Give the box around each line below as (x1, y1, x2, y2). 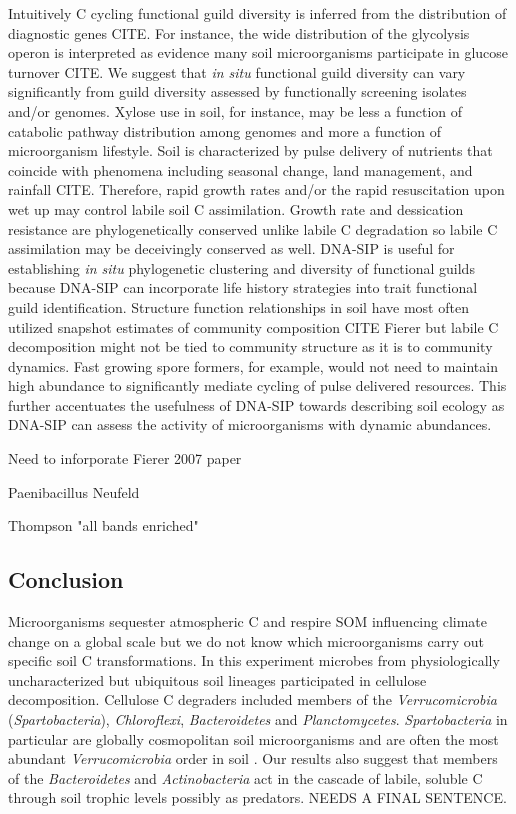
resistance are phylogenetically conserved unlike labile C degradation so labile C (8, 218, 498, 239)
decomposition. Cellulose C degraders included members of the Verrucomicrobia (8, 689, 497, 710)
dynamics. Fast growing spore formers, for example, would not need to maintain (8, 355, 498, 376)
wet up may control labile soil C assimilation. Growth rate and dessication (8, 198, 464, 219)
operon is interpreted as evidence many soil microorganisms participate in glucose (8, 42, 509, 63)
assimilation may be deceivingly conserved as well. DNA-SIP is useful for (8, 238, 455, 259)
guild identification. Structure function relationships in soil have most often (8, 296, 469, 317)
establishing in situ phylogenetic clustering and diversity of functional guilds (8, 257, 475, 278)
